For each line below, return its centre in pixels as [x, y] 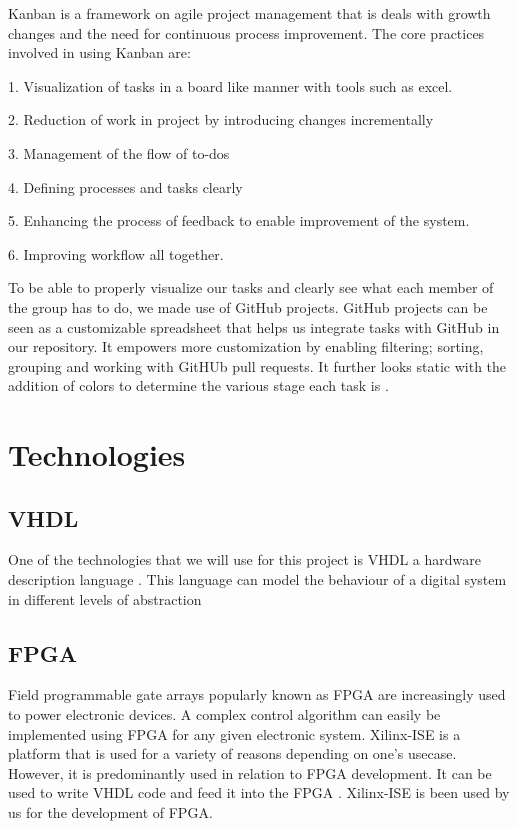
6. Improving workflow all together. [116, 253]
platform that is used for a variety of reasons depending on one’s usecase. [232, 753]
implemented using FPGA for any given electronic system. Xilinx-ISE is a [234, 733]
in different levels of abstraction [105, 598]
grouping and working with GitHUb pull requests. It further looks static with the [257, 365]
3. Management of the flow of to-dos [119, 152]
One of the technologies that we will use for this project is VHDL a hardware [244, 559]
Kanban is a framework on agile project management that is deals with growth [249, 13]
